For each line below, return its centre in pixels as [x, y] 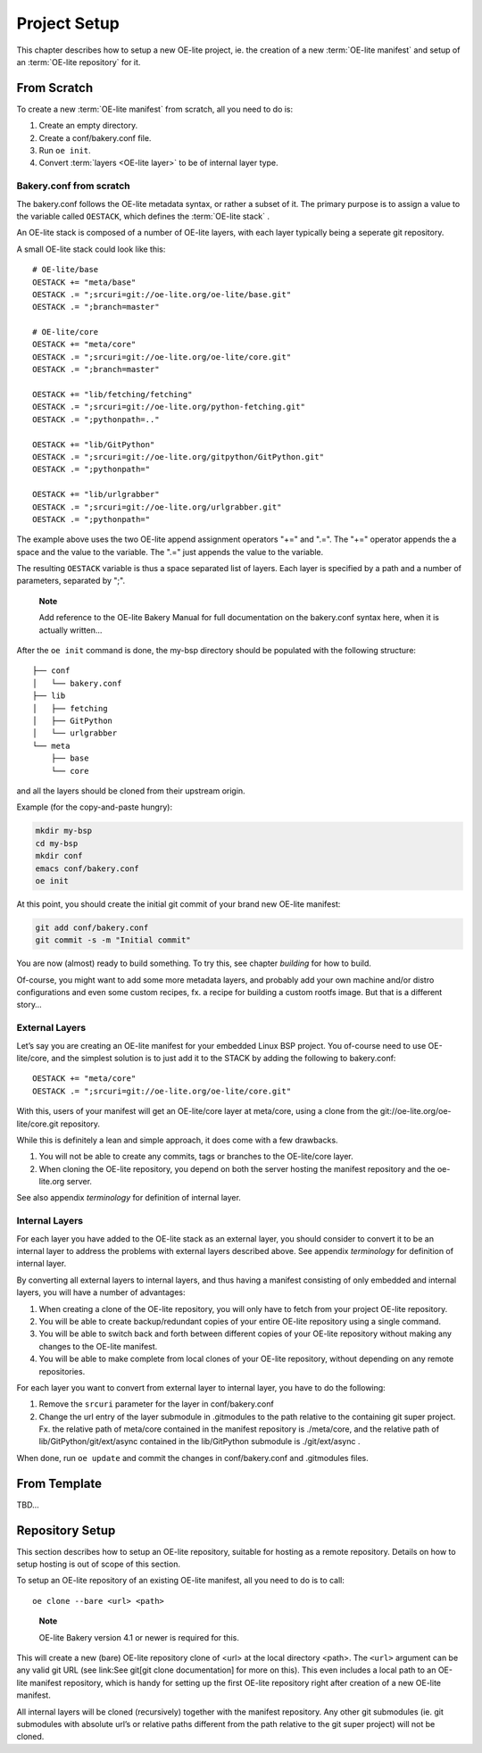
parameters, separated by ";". [71, 581]
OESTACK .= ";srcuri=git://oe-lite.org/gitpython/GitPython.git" [179, 457]
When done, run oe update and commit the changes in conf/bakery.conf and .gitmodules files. [193, 1458]
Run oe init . [65, 151]
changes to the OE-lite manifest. [98, 1346]
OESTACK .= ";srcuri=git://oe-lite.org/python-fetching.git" [169, 407]
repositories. [62, 1371]
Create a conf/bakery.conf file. [95, 137]
